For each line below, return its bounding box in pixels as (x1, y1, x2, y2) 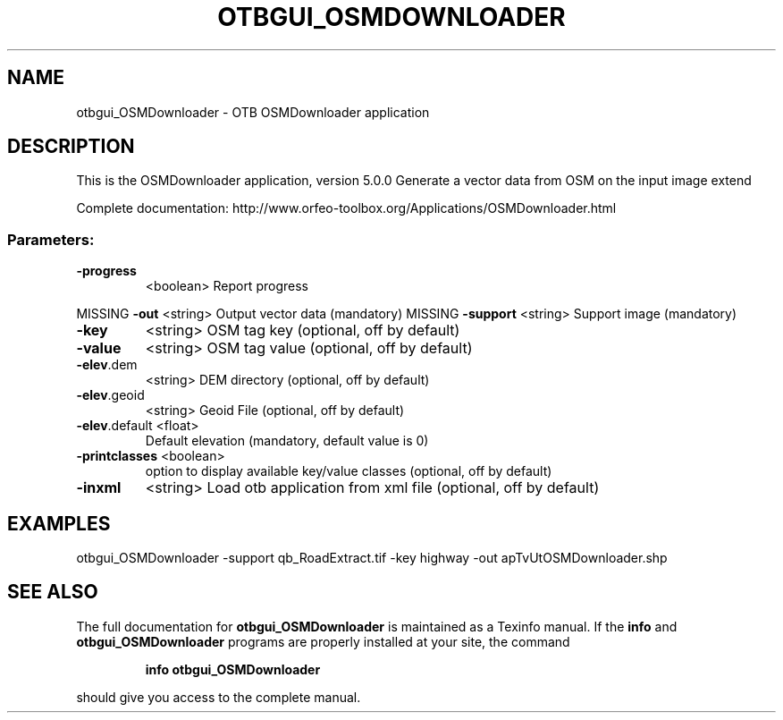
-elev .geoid (76, 387, 145, 403)
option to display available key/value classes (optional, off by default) (145, 463, 552, 479)
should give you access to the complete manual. (76, 689, 361, 705)
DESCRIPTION (7, 135, 135, 158)
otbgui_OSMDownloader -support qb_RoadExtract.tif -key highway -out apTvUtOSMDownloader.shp (76, 550, 668, 566)
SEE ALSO (7, 580, 98, 604)
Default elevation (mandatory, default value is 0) (145, 433, 429, 449)
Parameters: (7, 230, 95, 249)
